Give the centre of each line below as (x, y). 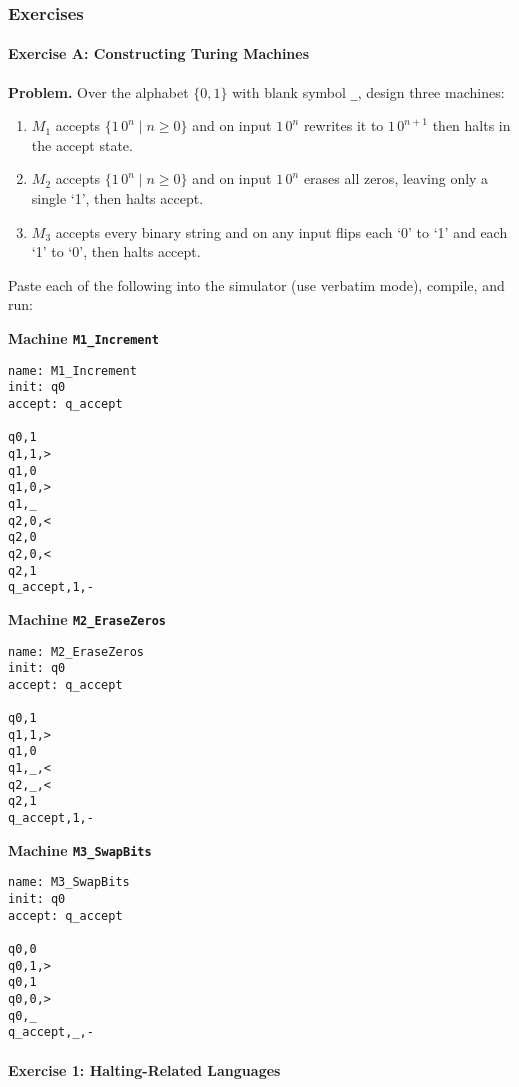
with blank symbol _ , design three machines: (368, 91)
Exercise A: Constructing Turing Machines (159, 53)
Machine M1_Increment (83, 338)
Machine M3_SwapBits (80, 849)
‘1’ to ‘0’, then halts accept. (116, 251)
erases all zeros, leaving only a (396, 178)
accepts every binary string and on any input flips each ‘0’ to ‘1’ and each (281, 231)
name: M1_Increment (72, 370)
